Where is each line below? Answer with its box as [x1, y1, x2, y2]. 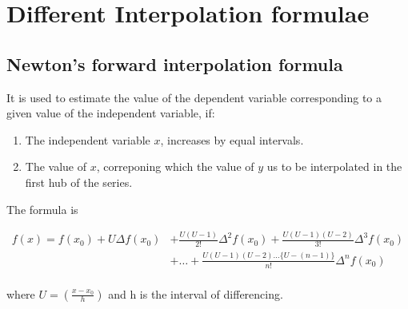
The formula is [6, 200, 78, 217]
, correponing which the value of [96, 158, 254, 175]
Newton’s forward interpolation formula [6, 51, 343, 76]
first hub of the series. [25, 173, 133, 190]
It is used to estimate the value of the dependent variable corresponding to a [6, 89, 382, 105]
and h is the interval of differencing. [108, 285, 283, 302]
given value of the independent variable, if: [6, 105, 215, 121]
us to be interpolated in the [266, 158, 402, 175]
